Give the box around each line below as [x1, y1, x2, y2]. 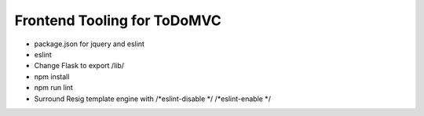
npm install [34, 71, 70, 82]
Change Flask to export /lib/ [34, 61, 125, 71]
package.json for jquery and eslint [34, 39, 145, 49]
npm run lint [34, 83, 74, 92]
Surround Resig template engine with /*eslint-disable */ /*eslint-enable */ [34, 94, 271, 103]
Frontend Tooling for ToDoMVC [14, 12, 221, 29]
